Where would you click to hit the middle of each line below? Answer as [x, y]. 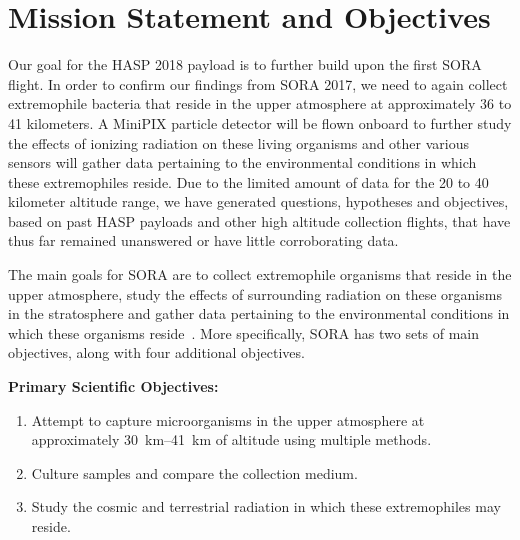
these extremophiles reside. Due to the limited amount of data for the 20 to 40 [248, 181]
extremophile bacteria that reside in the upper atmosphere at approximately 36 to [260, 103]
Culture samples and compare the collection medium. [194, 472]
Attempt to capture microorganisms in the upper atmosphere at [228, 419]
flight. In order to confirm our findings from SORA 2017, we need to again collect [258, 83]
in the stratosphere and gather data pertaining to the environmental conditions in [259, 313]
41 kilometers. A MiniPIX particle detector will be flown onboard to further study [260, 122]
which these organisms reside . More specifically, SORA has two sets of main [244, 332]
